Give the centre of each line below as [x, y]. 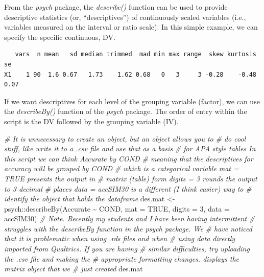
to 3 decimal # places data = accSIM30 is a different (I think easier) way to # [128, 188]
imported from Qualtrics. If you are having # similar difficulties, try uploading [127, 249]
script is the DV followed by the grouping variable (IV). [91, 121]
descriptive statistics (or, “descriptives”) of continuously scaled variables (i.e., [125, 17]
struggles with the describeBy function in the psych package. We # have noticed [128, 228]
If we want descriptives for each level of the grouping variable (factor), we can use [132, 101]
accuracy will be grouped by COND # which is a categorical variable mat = [122, 168]
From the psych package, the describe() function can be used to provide [116, 7]
